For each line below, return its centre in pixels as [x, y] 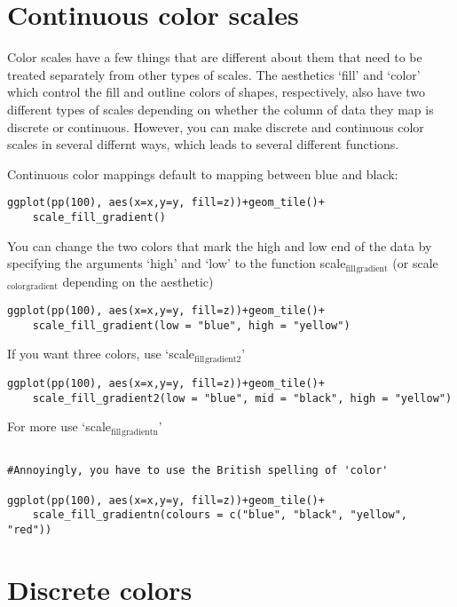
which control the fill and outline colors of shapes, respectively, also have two [217, 92]
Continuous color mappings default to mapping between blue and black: [203, 173]
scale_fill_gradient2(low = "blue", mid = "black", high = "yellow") [242, 398]
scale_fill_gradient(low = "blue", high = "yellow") [191, 325]
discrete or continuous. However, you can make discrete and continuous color [216, 126]
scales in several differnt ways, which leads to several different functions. [203, 144]
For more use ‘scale [59, 426]
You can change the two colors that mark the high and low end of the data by [220, 245]
